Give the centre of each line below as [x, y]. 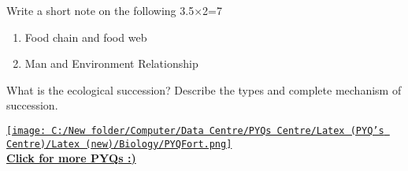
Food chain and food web [86, 37]
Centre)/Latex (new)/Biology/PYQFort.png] [119, 144]
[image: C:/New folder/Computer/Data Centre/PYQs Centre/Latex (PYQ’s [195, 130]
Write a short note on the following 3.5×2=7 [114, 10]
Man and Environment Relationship [111, 63]
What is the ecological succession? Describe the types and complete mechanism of [204, 89]
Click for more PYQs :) [71, 158]
